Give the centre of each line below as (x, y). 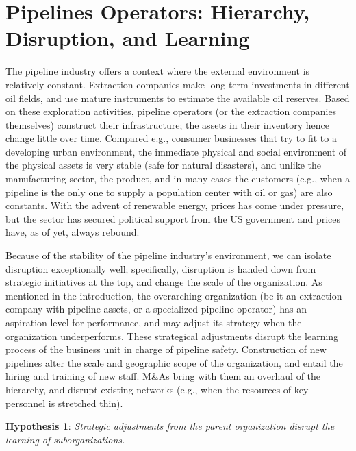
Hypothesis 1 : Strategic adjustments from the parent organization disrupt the (170, 426)
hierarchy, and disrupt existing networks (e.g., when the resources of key (157, 389)
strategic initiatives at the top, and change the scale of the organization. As (164, 282)
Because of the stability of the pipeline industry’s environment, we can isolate (168, 255)
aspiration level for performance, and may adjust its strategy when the (154, 322)
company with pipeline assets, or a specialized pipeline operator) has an (156, 309)
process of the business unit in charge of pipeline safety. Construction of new (166, 349)
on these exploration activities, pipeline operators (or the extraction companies (171, 111)
